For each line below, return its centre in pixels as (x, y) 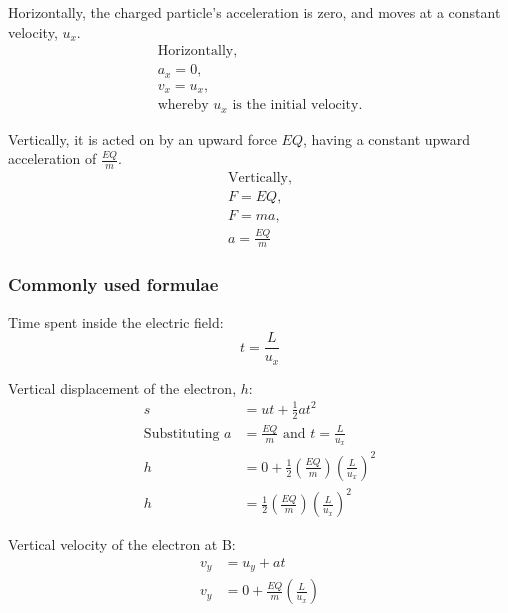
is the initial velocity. (297, 105)
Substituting (181, 433)
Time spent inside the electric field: (116, 321)
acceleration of (52, 158)
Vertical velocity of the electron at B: (122, 544)
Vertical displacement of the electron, (122, 387)
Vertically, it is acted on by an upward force (142, 138)
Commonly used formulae (113, 284)
